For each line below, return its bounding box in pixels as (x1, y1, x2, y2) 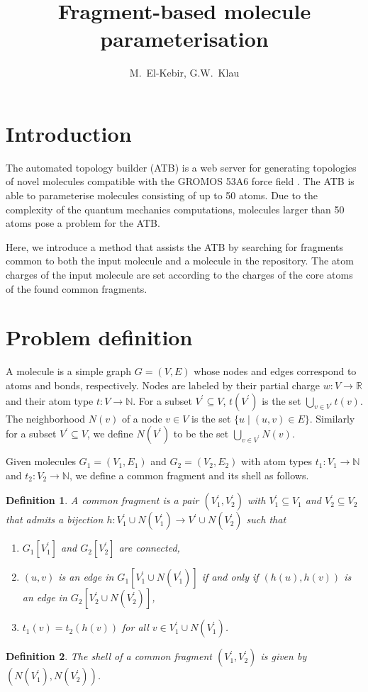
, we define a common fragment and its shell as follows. (69, 467, 309, 482)
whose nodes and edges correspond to (194, 364, 357, 379)
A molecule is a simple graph (6, 364, 132, 379)
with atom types (241, 454, 313, 469)
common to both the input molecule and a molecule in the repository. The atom (6, 253, 354, 268)
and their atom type (6, 393, 94, 408)
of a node (121, 411, 162, 425)
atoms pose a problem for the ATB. (6, 216, 160, 230)
